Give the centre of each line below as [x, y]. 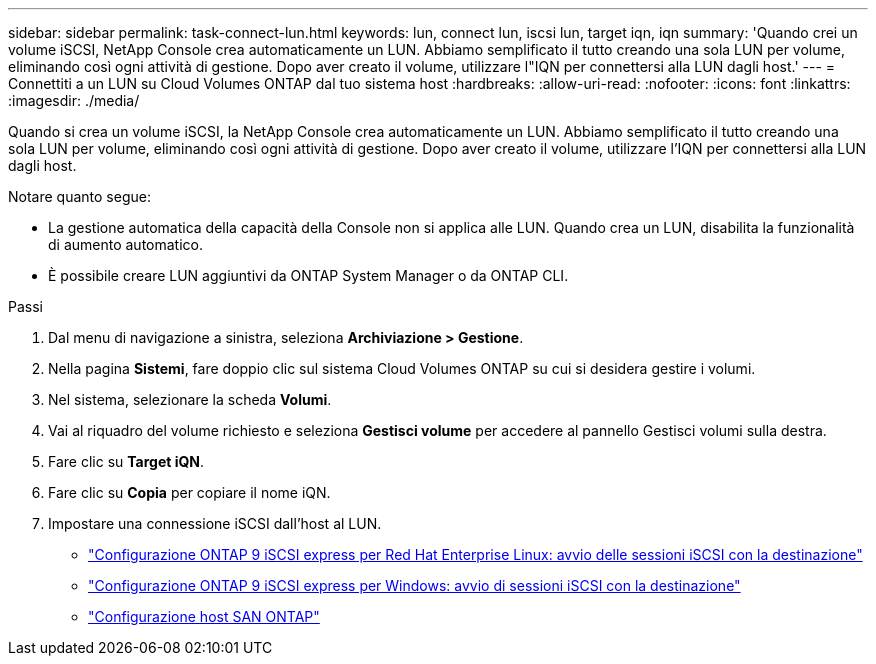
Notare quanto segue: [79, 196]
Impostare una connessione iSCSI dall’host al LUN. [215, 523]
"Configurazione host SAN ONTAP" [204, 616]
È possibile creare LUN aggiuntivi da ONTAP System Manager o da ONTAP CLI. [308, 275]
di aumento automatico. [126, 244]
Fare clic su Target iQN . [126, 461]
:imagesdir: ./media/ [74, 100]
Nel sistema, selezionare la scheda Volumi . [190, 399]
